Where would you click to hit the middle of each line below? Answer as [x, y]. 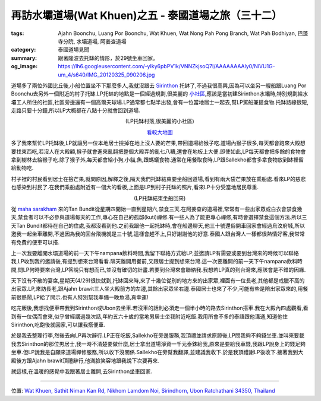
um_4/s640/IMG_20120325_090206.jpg [106, 75]
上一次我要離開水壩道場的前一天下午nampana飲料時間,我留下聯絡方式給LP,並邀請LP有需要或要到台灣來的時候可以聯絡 [155, 253]
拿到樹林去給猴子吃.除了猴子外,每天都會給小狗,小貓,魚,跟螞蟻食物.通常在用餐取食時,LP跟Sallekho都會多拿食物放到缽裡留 [158, 160]
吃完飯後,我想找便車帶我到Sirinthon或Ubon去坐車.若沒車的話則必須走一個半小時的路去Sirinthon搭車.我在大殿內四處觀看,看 [160, 308]
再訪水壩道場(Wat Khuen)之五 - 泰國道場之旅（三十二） [147, 15]
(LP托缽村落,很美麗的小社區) [160, 121]
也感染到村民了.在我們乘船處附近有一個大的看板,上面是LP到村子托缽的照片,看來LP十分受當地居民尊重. [135, 187]
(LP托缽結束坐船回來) [160, 198]
